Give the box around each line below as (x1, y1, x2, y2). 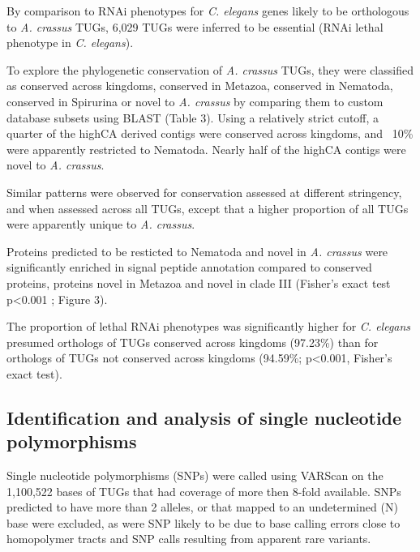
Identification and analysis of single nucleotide (6, 404, 402, 430)
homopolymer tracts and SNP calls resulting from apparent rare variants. (6, 530, 371, 547)
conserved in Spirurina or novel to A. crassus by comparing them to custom (6, 92, 384, 109)
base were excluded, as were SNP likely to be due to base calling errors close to (6, 514, 401, 531)
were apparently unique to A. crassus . (6, 216, 195, 233)
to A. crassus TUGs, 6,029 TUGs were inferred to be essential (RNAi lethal (6, 18, 384, 35)
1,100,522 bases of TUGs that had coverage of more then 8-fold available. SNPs (6, 482, 401, 499)
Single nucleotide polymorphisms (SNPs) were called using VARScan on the (6, 467, 384, 484)
